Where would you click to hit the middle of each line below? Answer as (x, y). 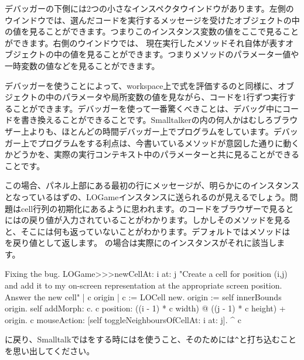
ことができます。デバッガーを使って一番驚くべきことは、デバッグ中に (147, 108)
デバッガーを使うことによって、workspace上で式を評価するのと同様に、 (141, 85)
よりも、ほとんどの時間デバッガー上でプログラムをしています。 (151, 131)
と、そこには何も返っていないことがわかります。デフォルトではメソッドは (148, 231)
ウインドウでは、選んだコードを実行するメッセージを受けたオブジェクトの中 (152, 20)
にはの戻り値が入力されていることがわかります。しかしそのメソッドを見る (148, 220)
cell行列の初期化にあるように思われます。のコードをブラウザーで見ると (157, 208)
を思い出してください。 (50, 351)
